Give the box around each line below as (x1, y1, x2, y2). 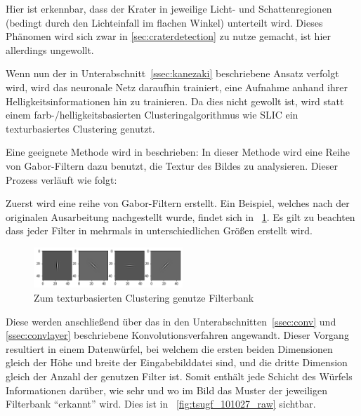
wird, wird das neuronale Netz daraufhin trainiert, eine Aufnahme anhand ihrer (6, 79, 348, 94)
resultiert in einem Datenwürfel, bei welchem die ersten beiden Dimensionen (6, 341, 333, 356)
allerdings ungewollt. (6, 42, 94, 57)
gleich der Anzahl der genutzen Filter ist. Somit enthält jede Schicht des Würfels (6, 369, 353, 384)
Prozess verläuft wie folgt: (6, 172, 117, 187)
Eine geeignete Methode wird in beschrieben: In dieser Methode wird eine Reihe (6, 145, 350, 159)
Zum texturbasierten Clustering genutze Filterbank (34, 290, 254, 305)
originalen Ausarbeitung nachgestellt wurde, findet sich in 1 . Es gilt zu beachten (6, 209, 355, 224)
